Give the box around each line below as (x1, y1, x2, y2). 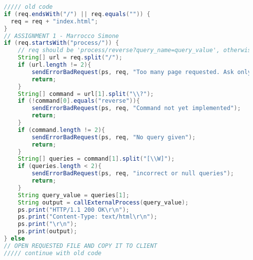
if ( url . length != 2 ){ (18, 61, 91, 68)
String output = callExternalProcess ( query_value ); (18, 199, 189, 206)
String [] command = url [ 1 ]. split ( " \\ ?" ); (18, 90, 154, 97)
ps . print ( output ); (18, 228, 77, 235)
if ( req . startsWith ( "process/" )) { (4, 39, 119, 47)
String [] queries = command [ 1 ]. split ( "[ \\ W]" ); (18, 155, 175, 163)
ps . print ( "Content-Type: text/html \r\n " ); (18, 213, 158, 221)
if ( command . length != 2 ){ (18, 126, 105, 133)
